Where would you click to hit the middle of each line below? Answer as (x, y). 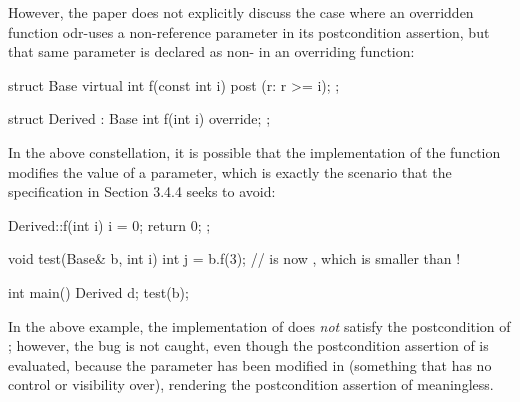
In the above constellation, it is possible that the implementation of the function (254, 151)
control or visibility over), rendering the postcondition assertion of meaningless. (251, 384)
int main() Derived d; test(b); (98, 291)
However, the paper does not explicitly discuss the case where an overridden (241, 12)
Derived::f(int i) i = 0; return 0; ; (109, 224)
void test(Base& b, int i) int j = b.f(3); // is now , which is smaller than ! (234, 258)
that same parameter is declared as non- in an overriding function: (211, 51)
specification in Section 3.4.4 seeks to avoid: (142, 191)
